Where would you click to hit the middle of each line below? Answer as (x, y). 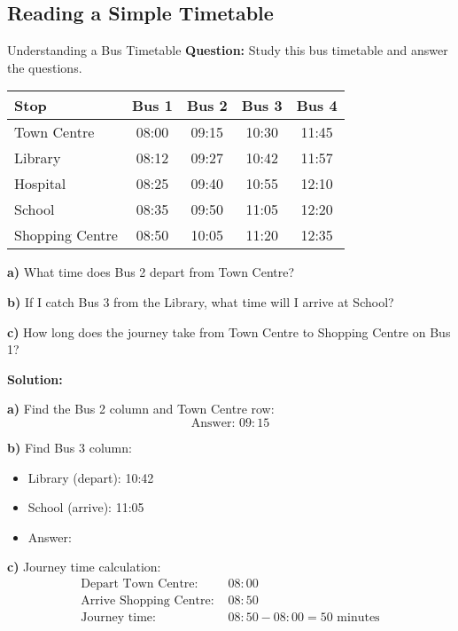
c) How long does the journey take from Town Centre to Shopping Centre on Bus (229, 331)
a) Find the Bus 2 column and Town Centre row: (141, 409)
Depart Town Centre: (140, 584)
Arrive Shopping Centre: (147, 600)
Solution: (35, 379)
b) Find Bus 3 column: (70, 447)
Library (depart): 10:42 (91, 477)
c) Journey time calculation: (84, 567)
